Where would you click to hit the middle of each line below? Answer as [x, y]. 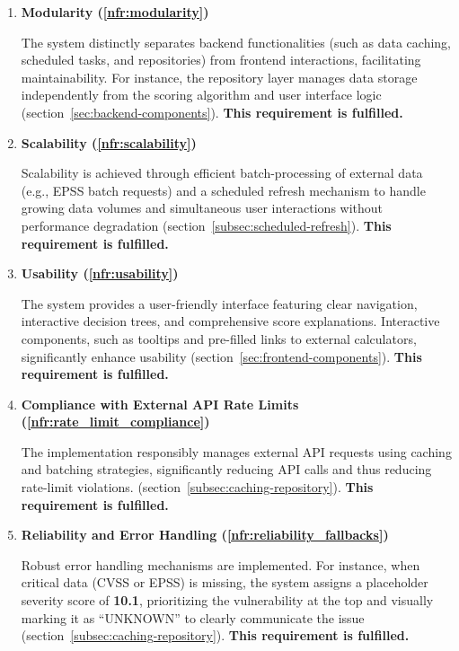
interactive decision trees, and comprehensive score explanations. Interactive [230, 321]
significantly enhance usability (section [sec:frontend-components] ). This [221, 356]
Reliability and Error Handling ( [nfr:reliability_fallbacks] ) [205, 535]
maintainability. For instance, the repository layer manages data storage [219, 77]
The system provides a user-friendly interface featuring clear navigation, [219, 303]
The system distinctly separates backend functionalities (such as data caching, [236, 42]
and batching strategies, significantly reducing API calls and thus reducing [226, 469]
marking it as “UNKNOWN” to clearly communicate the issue [193, 617]
